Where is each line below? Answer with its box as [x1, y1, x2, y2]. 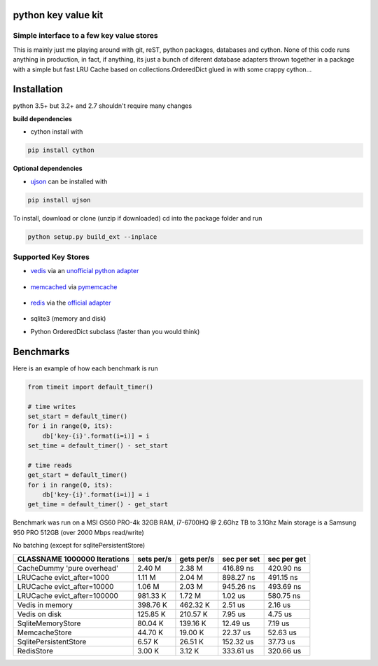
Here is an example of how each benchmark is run [13, 364, 158, 373]
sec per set [221, 554, 260, 564]
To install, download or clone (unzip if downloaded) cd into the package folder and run [13, 214, 262, 222]
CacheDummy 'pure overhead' [17, 563, 119, 573]
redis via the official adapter [30, 298, 111, 307]
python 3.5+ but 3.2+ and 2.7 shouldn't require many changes [13, 102, 192, 110]
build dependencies [13, 114, 73, 123]
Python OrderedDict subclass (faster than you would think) [30, 327, 200, 335]
